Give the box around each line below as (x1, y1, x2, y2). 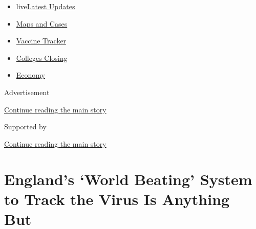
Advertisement (4, 86, 50, 97)
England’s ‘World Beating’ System (4, 168, 252, 189)
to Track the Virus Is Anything (4, 188, 230, 209)
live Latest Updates (16, 1, 75, 11)
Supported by (4, 121, 47, 132)
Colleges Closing (16, 52, 68, 63)
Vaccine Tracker (16, 35, 67, 46)
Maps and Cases (16, 18, 68, 29)
